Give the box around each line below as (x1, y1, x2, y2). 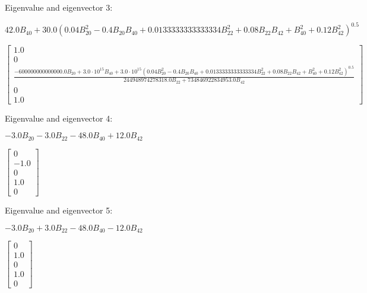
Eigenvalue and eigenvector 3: (5, 1, 113, 13)
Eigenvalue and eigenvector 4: (5, 112, 113, 124)
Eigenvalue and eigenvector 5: (5, 204, 113, 216)
